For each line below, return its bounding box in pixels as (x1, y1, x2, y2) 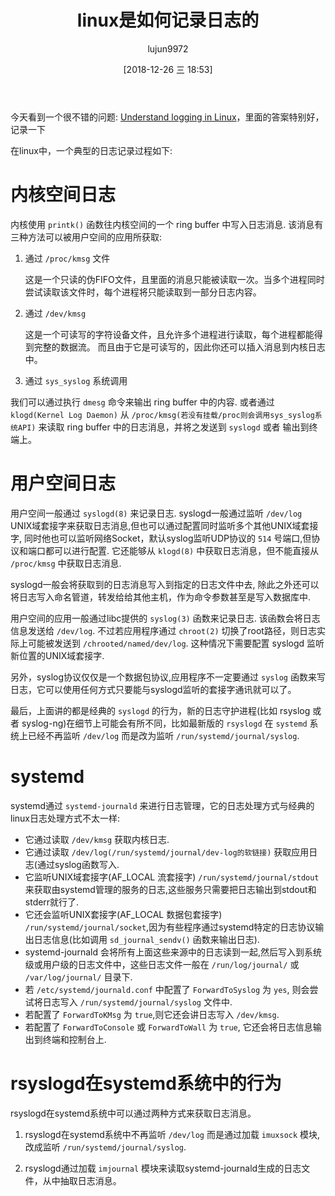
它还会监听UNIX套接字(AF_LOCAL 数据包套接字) (24, 908, 223, 920)
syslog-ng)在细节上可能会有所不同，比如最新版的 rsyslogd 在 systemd (21, 717, 308, 729)
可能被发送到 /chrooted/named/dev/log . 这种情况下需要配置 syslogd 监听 (27, 637, 325, 649)
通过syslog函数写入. (36, 858, 120, 870)
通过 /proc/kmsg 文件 (24, 252, 111, 264)
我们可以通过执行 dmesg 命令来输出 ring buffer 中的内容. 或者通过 (10, 396, 275, 408)
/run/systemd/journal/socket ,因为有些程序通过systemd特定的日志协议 (24, 921, 316, 933)
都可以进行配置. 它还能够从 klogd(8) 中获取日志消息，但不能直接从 (44, 544, 320, 556)
